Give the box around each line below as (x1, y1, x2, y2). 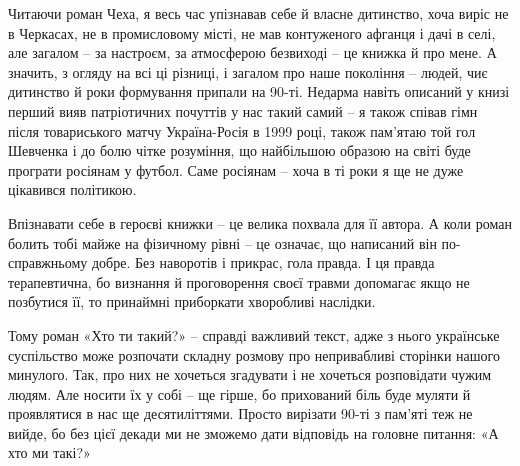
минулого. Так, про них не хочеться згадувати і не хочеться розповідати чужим (8, 364, 492, 385)
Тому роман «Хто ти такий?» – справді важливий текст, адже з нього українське (8, 324, 500, 345)
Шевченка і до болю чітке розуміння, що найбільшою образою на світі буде (8, 140, 471, 161)
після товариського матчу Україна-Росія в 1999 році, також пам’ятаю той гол (8, 120, 476, 141)
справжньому (8, 252, 88, 273)
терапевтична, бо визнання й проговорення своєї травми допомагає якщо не (8, 271, 470, 292)
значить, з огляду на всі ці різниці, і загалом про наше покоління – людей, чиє (8, 61, 488, 82)
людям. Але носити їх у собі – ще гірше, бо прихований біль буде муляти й (8, 383, 471, 404)
